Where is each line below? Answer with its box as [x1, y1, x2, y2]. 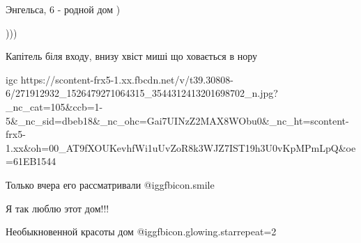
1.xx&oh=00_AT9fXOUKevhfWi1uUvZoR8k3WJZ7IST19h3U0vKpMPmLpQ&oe [6, 140, 356, 155]
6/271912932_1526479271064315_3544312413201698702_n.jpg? [6, 86, 278, 100]
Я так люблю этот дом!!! [6, 201, 109, 215]
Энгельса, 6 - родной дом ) [6, 2, 121, 16]
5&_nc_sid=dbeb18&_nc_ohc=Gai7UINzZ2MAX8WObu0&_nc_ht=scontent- [6, 113, 349, 127]
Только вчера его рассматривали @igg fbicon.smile [6, 177, 215, 191]
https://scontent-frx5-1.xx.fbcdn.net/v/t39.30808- [20, 72, 233, 86]
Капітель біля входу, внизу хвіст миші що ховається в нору [6, 49, 258, 63]
